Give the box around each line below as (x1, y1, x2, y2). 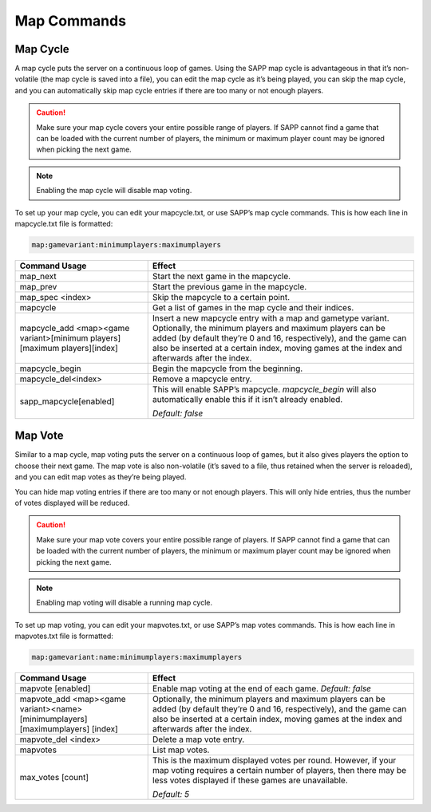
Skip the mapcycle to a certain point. (152, 291, 291, 302)
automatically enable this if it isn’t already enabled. (152, 393, 343, 404)
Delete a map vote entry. (152, 734, 245, 745)
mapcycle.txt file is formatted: (14, 219, 113, 228)
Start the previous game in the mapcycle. (152, 281, 307, 292)
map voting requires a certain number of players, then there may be (152, 765, 407, 776)
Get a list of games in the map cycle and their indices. (152, 302, 354, 313)
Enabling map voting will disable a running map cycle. (36, 598, 213, 608)
